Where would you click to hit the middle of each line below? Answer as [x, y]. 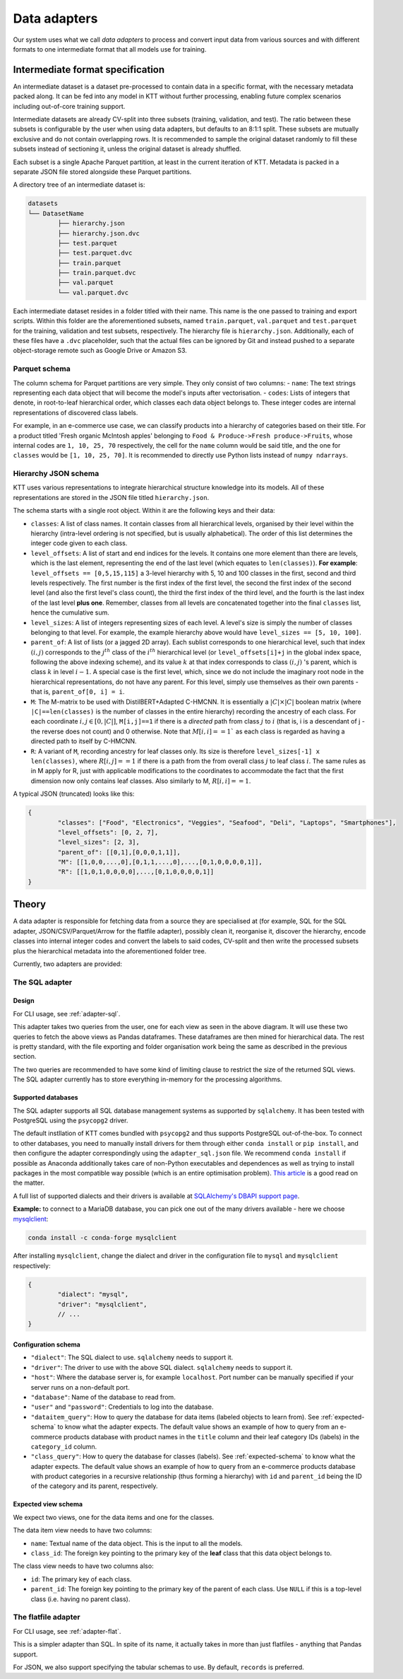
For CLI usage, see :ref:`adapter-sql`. [67, 1013]
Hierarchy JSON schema [56, 474]
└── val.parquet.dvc [93, 292]
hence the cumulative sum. [70, 612]
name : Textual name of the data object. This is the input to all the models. [137, 1543]
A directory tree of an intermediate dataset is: [79, 185]
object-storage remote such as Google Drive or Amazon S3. [100, 351]
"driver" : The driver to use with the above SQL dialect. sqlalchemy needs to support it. [162, 1367]
